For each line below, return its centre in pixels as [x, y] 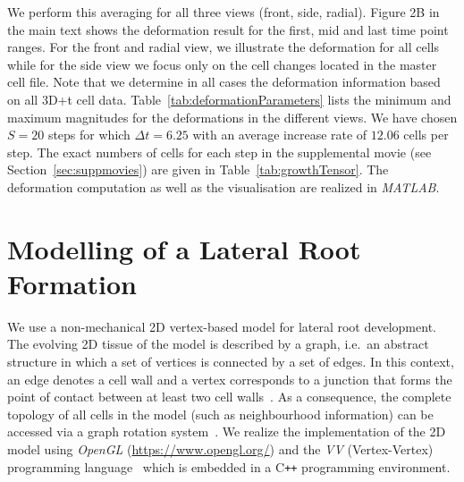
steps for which [89, 135]
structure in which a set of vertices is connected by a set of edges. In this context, [231, 362]
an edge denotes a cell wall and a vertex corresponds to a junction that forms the [230, 379]
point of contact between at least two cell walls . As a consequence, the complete [229, 397]
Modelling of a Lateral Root [184, 248]
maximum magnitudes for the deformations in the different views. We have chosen [232, 117]
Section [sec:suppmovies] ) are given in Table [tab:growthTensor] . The [198, 169]
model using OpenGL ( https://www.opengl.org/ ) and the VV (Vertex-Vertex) [220, 449]
